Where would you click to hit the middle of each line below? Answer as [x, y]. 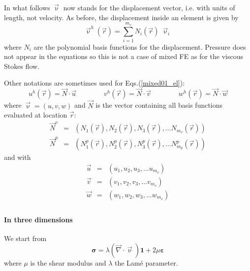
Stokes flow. [22, 66]
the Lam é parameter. [146, 263]
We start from [25, 238]
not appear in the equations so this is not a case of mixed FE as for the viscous [124, 56]
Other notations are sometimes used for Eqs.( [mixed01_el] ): [94, 82]
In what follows [27, 7]
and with [17, 157]
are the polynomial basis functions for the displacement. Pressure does [140, 46]
